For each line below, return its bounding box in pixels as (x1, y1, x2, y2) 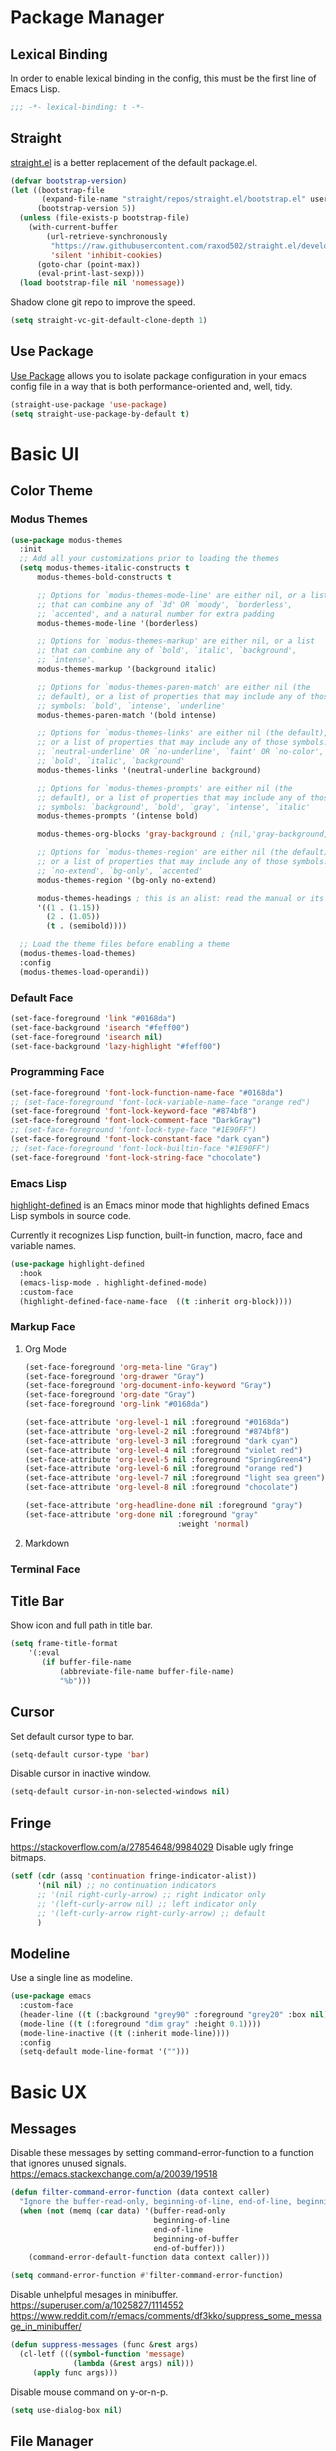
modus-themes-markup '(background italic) (36, 664, 217, 674)
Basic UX (10, 2081, 88, 2103)
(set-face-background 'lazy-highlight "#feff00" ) (10, 1041, 222, 1051)
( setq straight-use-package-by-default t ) (10, 409, 190, 419)
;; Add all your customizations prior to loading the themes (19, 554, 280, 564)
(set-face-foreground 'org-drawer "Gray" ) (24, 1371, 205, 1381)
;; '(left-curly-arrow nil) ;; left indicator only (36, 1899, 257, 1909)
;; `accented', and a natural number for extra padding (36, 609, 275, 619)
